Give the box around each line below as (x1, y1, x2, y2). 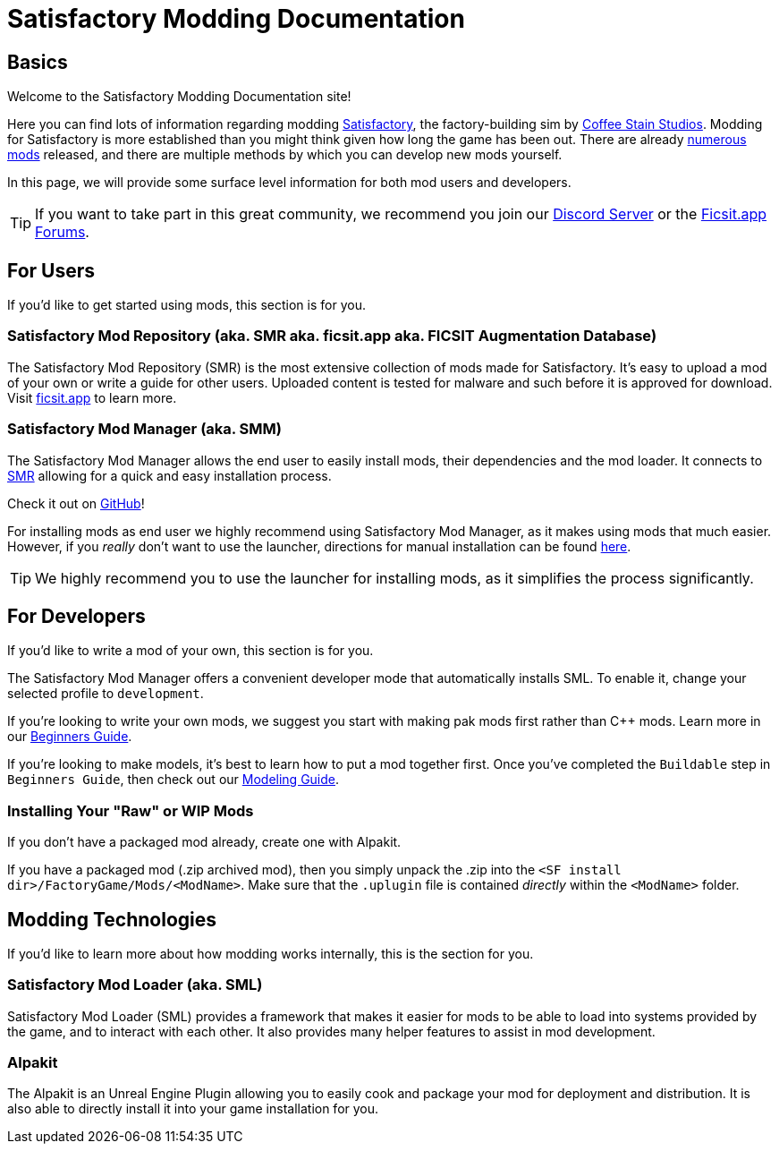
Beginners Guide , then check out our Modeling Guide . (7, 772, 340, 788)
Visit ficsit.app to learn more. (7, 389, 177, 405)
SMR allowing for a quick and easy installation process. (7, 467, 332, 483)
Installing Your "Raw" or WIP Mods (7, 801, 254, 820)
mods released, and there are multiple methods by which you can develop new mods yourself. (7, 147, 563, 163)
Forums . (35, 223, 89, 242)
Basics (7, 50, 68, 73)
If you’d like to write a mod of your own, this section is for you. (7, 643, 374, 659)
